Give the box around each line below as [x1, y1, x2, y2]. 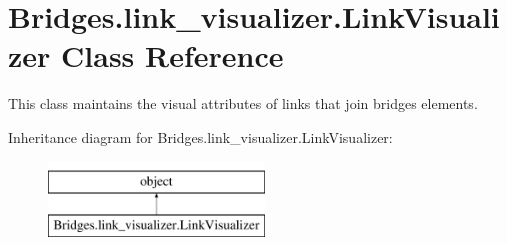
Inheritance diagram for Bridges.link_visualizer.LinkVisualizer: [8, 126, 393, 147]
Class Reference [61, 35, 284, 76]
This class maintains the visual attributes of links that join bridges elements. [8, 93, 478, 114]
